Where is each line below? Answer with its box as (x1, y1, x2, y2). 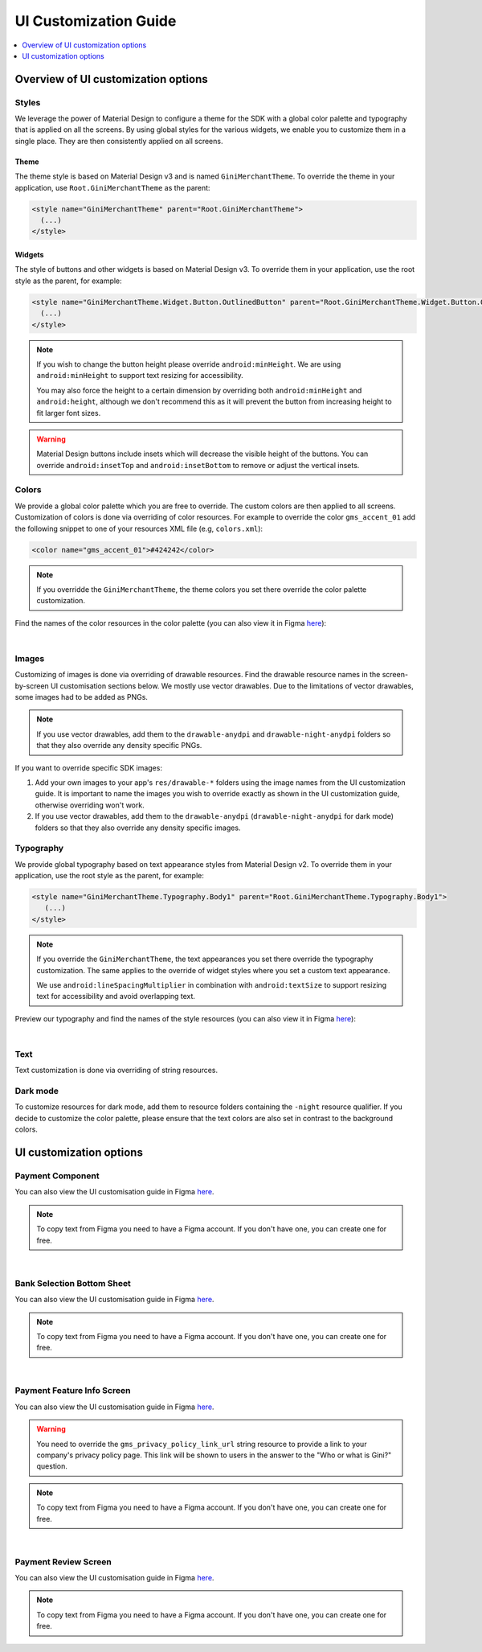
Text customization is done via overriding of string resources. (14, 1066, 219, 1075)
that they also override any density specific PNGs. (36, 741, 202, 750)
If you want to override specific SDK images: (14, 762, 162, 772)
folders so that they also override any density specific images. (35, 823, 241, 832)
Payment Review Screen (14, 1556, 112, 1568)
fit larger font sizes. (36, 408, 101, 417)
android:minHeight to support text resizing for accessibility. (36, 371, 244, 380)
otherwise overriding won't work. (35, 800, 145, 810)
